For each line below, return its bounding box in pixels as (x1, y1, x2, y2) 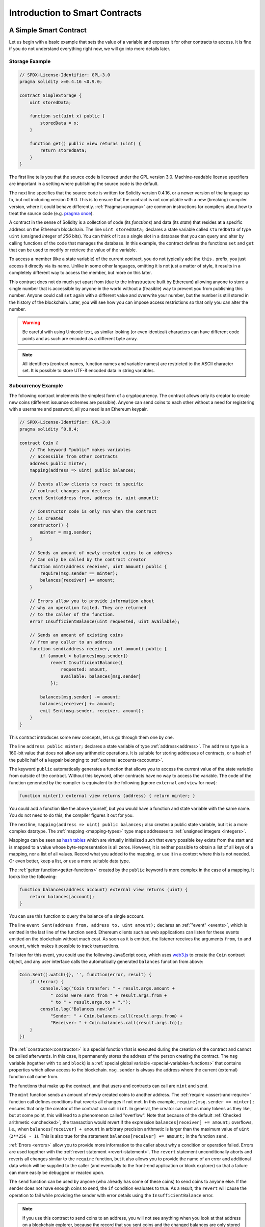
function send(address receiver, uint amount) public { (29, 646, 167, 652)
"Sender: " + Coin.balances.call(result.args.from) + (50, 1013, 183, 1018)
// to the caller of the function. (29, 612, 115, 617)
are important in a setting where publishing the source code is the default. (9, 181, 159, 187)
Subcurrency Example (9, 382, 63, 389)
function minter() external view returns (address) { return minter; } (19, 793, 196, 799)
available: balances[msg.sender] (60, 673, 141, 679)
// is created (29, 515, 64, 521)
